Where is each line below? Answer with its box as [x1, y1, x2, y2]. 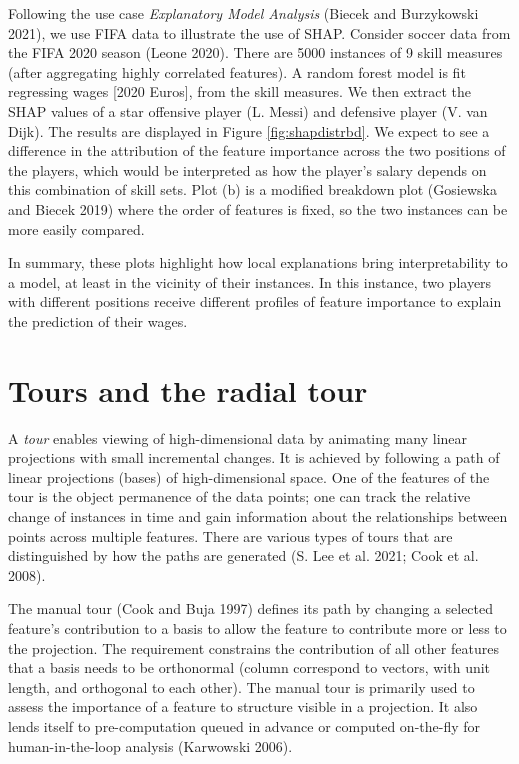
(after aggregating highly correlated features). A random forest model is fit [8, 61, 466, 82]
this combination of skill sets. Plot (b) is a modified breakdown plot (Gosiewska [8, 179, 497, 200]
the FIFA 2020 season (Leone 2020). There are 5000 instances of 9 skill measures [8, 42, 503, 63]
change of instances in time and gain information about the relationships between [8, 506, 508, 526]
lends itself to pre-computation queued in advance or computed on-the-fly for [8, 715, 481, 736]
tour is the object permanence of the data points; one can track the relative [8, 486, 471, 507]
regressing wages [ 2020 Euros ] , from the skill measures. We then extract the [8, 81, 471, 102]
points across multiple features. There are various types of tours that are [8, 525, 453, 546]
